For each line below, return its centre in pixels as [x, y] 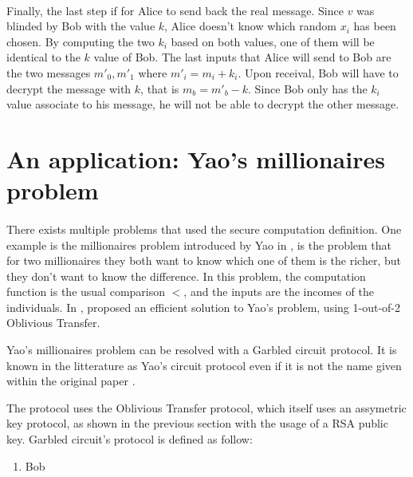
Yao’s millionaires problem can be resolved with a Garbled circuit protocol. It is [202, 350]
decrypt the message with [69, 88]
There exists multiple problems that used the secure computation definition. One [204, 229]
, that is [160, 88]
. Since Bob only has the [308, 88]
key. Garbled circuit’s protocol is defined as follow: [130, 439]
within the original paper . [71, 381]
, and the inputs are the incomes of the [279, 292]
